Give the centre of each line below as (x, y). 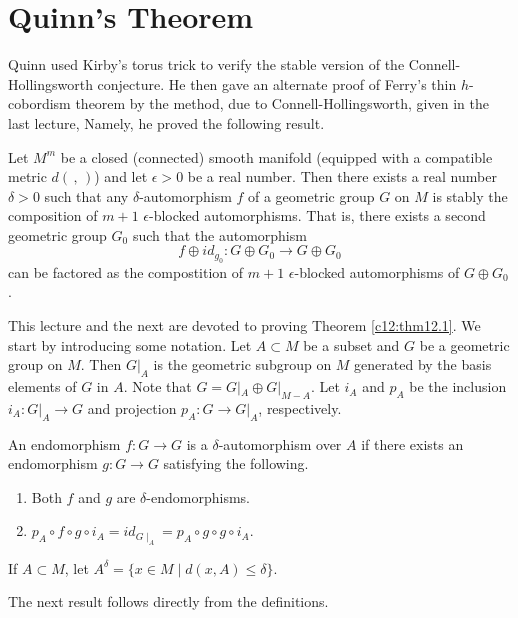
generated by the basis (423, 364)
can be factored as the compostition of (126, 271)
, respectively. (300, 407)
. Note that (157, 386)
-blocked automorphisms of (377, 271)
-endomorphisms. (198, 496)
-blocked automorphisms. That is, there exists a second (317, 215)
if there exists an (412, 443)
